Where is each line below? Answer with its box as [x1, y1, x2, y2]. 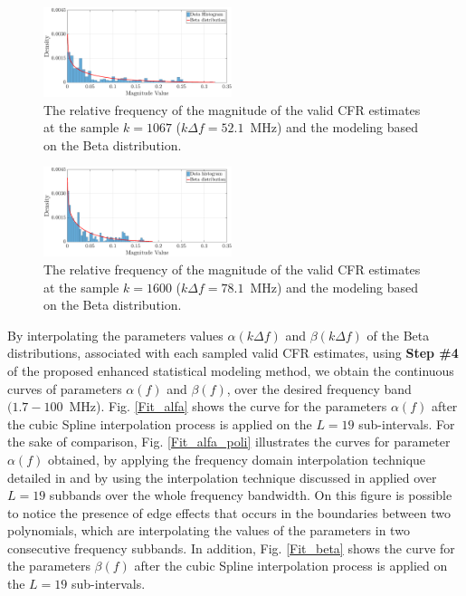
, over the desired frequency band [226, 379, 412, 398]
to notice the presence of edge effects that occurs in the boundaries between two [7, 503, 451, 522]
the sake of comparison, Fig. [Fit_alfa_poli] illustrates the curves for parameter [7, 432, 451, 451]
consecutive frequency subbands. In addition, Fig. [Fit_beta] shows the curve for [7, 538, 455, 557]
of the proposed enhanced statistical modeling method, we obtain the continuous [7, 360, 454, 380]
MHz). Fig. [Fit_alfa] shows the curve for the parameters [69, 397, 387, 416]
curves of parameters [7, 379, 122, 398]
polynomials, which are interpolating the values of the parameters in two [7, 521, 410, 540]
